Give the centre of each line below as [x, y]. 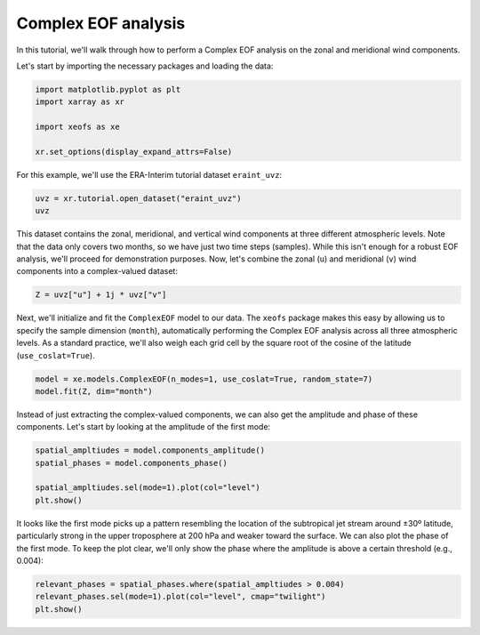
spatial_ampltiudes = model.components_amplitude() [150, 450]
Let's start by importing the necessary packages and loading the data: [145, 66]
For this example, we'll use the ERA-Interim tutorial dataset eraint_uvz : [149, 174]
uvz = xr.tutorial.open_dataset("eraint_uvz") [138, 198]
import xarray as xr [80, 102]
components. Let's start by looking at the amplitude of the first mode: [144, 427]
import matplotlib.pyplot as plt [108, 89]
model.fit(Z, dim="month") [94, 391]
